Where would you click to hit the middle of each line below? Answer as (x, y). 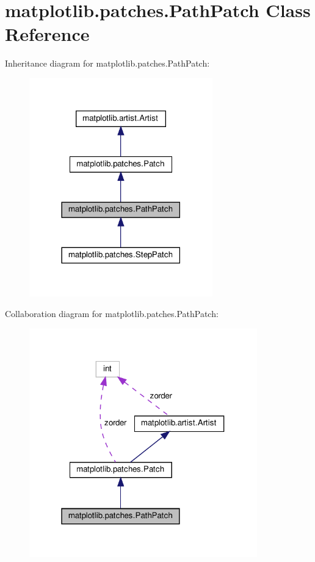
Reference (47, 34)
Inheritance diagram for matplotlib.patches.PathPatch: (107, 63)
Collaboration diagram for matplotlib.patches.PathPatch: (112, 314)
